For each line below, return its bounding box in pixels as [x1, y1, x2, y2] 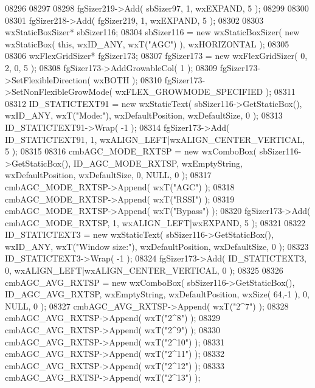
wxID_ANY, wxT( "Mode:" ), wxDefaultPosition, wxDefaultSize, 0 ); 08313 [5, 109, 283, 122]
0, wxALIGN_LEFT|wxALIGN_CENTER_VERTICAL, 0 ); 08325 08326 [5, 264, 283, 277]
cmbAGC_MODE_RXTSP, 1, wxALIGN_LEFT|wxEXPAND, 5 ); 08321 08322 [5, 216, 306, 229]
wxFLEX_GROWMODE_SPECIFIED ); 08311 [115, 85, 296, 98]
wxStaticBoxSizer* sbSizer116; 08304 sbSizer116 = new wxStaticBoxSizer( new [5, 26, 300, 38]
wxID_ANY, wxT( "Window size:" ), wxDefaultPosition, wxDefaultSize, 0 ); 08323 [5, 240, 309, 252]
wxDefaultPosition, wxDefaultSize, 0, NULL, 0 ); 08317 [5, 168, 212, 181]
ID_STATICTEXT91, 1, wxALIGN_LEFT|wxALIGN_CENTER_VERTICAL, [5, 133, 305, 145]
